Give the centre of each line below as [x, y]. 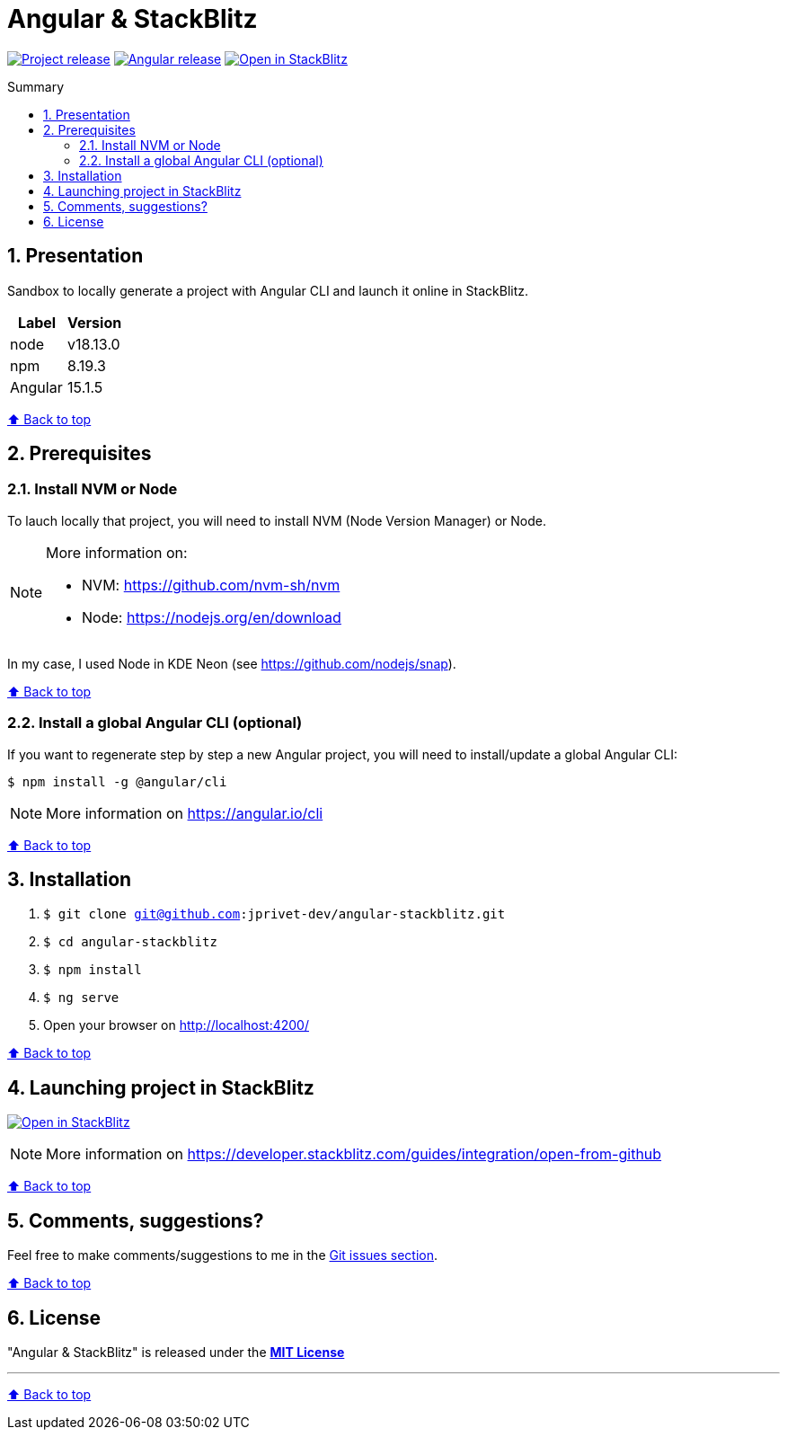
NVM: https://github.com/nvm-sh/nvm [211, 585]
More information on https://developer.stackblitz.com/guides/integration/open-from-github [354, 1154]
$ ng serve [81, 998]
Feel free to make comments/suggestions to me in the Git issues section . [223, 1255]
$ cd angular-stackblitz [130, 942]
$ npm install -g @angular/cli [117, 781]
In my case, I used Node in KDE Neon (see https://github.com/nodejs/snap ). [232, 663]
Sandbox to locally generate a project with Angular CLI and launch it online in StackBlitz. [268, 290]
